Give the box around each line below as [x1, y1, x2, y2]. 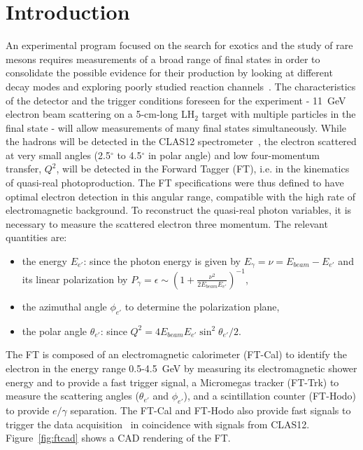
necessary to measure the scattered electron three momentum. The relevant [6, 216, 328, 231]
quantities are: [6, 230, 67, 245]
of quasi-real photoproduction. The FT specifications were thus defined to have [6, 175, 344, 190]
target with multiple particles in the [201, 107, 356, 121]
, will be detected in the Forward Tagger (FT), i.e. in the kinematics [56, 161, 350, 176]
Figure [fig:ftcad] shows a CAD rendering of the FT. [6, 430, 231, 445]
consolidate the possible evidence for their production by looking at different [6, 65, 333, 80]
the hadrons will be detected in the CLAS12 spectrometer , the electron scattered [6, 134, 357, 149]
